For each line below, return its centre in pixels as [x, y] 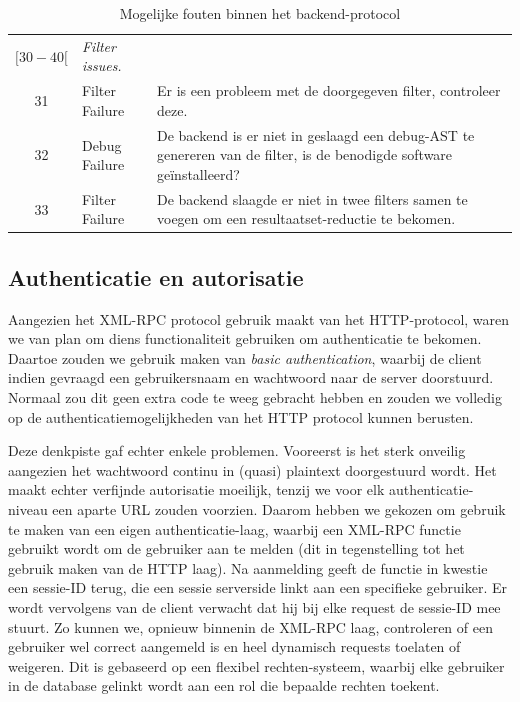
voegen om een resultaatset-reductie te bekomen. [306, 218]
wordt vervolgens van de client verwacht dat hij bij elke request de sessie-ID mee [254, 606]
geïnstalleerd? [198, 173]
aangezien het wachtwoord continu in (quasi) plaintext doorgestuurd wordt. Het [252, 469]
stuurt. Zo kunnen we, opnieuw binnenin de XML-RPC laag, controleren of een [250, 626]
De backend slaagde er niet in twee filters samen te [312, 198]
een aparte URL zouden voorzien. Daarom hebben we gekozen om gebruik [279, 508]
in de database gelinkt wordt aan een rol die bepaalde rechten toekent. [224, 685]
